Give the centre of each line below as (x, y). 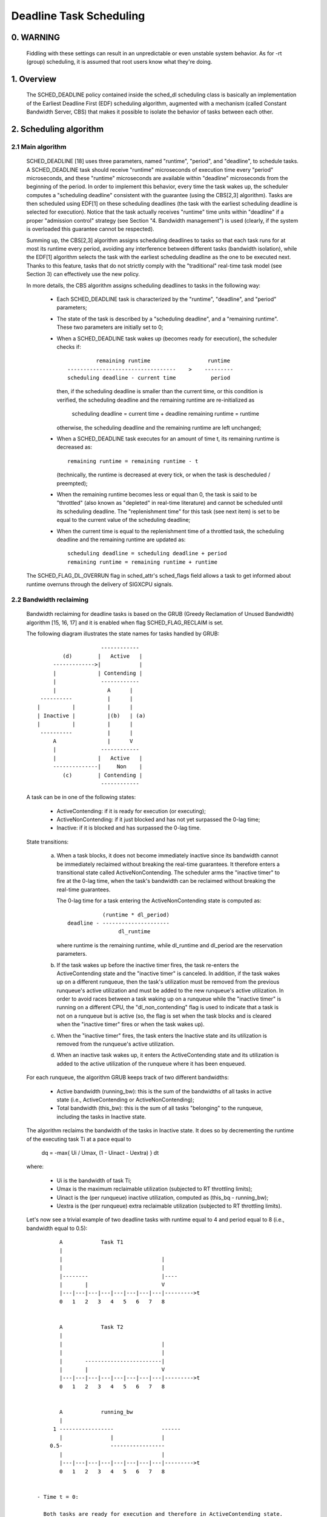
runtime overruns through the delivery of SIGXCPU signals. (100, 584)
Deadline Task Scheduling (78, 16)
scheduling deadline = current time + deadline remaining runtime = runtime (166, 414)
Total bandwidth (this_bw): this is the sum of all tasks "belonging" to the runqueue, (160, 1108)
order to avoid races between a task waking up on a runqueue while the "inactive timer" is (169, 999)
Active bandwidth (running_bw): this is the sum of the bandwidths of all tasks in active (164, 1091)
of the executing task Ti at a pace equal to (79, 1139)
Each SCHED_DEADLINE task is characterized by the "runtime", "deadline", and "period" (167, 299)
